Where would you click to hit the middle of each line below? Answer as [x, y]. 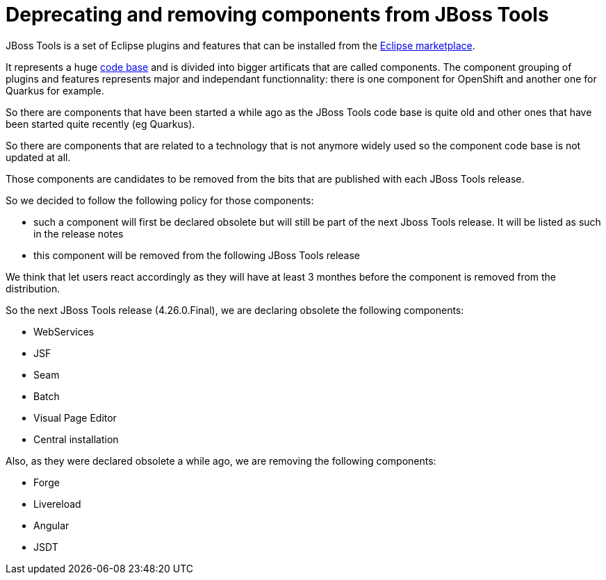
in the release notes [79, 233]
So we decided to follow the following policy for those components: [160, 200]
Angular [51, 525]
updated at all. [38, 157]
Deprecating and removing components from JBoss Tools [277, 15]
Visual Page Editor [75, 417]
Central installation [76, 439]
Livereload [57, 504]
